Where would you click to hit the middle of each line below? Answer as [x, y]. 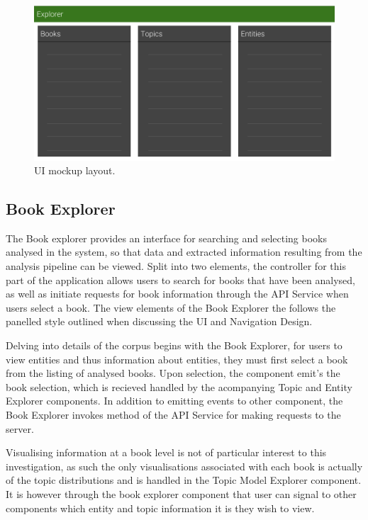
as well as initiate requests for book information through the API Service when [177, 294]
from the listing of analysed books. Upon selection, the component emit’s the [173, 373]
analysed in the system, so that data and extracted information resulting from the [184, 252]
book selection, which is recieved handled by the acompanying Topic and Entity [179, 386]
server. [20, 428]
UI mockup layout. [75, 170]
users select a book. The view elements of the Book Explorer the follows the [171, 307]
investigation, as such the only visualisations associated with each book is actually [184, 466]
